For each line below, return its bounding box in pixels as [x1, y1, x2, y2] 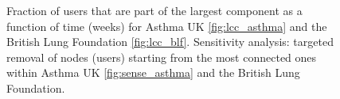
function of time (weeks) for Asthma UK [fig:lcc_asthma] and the [6, 17, 327, 34]
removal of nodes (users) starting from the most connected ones [6, 48, 317, 65]
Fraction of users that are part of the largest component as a [6, 2, 303, 18]
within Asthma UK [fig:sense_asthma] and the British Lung [6, 64, 300, 81]
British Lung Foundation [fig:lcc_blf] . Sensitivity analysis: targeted [6, 33, 334, 50]
